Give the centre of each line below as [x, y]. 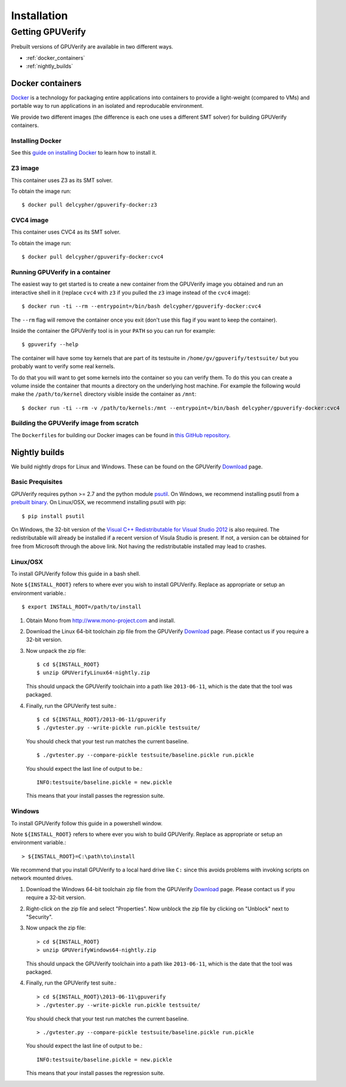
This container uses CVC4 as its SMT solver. [66, 232]
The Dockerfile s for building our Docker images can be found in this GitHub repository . [121, 435]
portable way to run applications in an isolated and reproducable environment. [107, 106]
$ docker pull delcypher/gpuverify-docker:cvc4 [93, 257]
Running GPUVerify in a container [61, 272]
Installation [39, 16]
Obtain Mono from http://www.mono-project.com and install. [101, 620]
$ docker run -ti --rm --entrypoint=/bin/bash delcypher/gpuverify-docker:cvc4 [141, 306]
